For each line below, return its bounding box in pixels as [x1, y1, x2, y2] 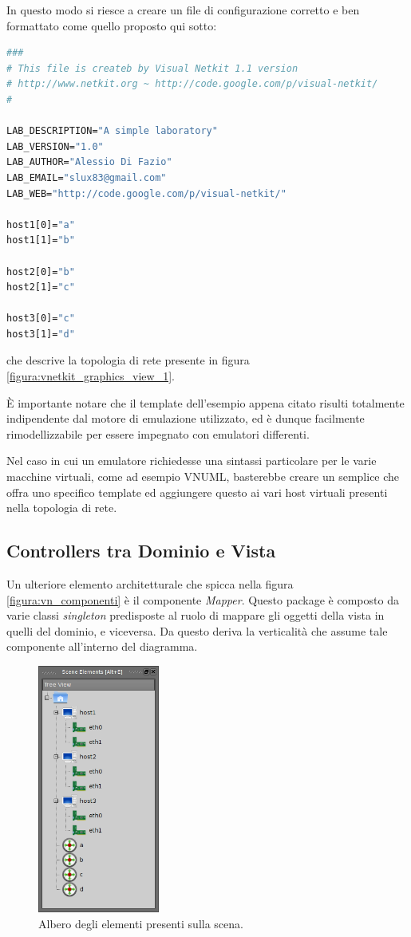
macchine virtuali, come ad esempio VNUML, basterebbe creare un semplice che [6, 468, 400, 485]
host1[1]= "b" [6, 234, 75, 246]
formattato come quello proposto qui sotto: [6, 17, 217, 33]
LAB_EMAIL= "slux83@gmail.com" [6, 171, 167, 183]
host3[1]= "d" [6, 328, 75, 340]
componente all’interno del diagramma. [6, 638, 198, 655]
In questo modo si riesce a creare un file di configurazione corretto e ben [6, 2, 360, 18]
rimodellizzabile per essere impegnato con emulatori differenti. [6, 425, 310, 442]
